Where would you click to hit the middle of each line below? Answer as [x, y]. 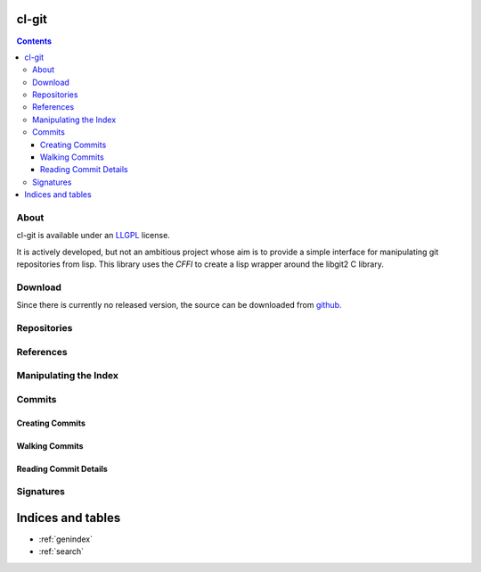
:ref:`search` [61, 551]
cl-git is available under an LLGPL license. [94, 236]
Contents [34, 41]
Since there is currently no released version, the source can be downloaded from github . [179, 305]
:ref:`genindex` [66, 539]
